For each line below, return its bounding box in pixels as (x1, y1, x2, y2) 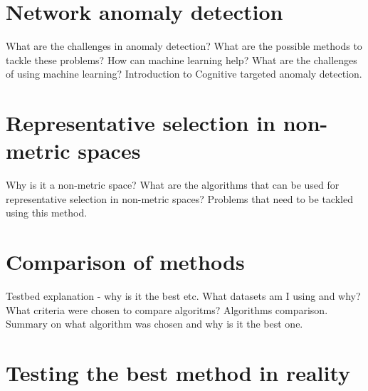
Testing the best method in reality (6, 358, 351, 387)
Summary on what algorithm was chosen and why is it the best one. (6, 316, 303, 331)
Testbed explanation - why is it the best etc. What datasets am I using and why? (6, 288, 361, 303)
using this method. (6, 205, 88, 220)
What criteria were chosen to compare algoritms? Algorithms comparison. (6, 302, 328, 317)
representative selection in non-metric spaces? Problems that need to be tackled (6, 191, 353, 206)
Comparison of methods (6, 247, 245, 276)
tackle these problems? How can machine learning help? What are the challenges (6, 52, 357, 67)
